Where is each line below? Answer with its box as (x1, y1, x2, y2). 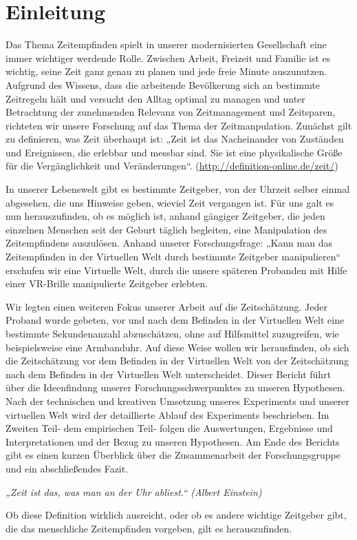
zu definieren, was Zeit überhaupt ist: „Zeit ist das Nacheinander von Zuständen (6, 132, 344, 146)
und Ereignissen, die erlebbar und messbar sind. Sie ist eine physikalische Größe (6, 145, 343, 159)
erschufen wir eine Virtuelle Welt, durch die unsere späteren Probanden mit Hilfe (6, 262, 347, 277)
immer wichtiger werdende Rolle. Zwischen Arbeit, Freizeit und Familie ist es (6, 50, 331, 65)
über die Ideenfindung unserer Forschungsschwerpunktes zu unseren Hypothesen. (6, 380, 345, 395)
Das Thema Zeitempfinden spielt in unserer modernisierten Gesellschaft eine (6, 37, 327, 52)
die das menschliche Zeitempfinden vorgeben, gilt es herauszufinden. (6, 521, 292, 535)
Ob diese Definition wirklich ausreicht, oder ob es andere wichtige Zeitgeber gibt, (6, 508, 347, 522)
